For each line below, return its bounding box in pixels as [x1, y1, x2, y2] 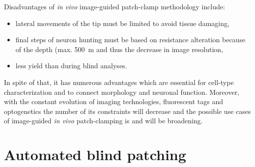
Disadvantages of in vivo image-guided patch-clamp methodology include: [4, 1, 225, 11]
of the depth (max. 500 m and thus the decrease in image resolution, [15, 44, 224, 54]
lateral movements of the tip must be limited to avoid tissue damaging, [15, 18, 229, 28]
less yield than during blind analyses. [15, 60, 127, 71]
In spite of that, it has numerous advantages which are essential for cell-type [4, 77, 234, 87]
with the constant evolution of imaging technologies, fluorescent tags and [4, 96, 224, 107]
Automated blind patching [4, 144, 186, 165]
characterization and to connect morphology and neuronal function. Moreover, [4, 86, 240, 97]
